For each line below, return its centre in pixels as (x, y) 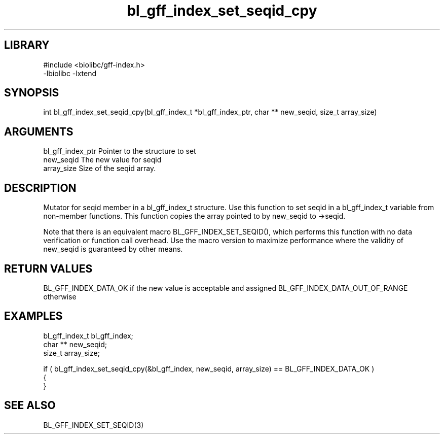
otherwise (60, 296)
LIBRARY (27, 45)
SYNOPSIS (32, 93)
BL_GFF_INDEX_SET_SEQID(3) (94, 425)
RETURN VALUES (48, 268)
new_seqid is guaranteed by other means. (113, 249)
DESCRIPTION (40, 188)
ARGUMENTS (39, 131)
